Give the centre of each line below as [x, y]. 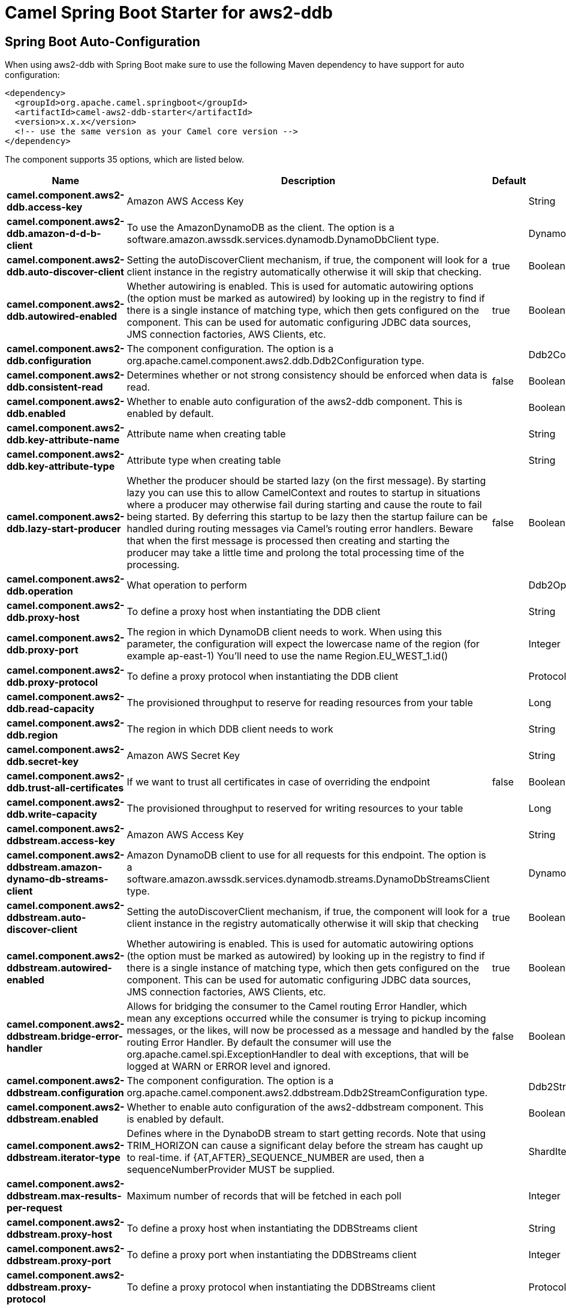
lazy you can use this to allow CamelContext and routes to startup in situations [304, 493]
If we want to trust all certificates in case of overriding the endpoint [279, 782]
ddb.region [32, 735]
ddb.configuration [49, 361]
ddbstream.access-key [61, 841]
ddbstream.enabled [52, 1119]
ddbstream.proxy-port [59, 1261]
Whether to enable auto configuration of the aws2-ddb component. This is [295, 402]
